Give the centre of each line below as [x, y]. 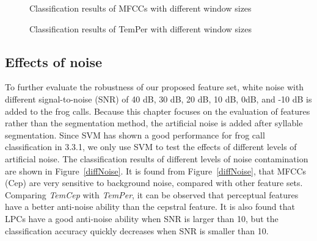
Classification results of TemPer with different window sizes [140, 28]
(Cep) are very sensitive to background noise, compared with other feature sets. [154, 183]
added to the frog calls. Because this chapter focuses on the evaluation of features [158, 111]
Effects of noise [54, 61]
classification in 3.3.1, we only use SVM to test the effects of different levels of [151, 147]
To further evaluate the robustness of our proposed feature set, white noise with [155, 87]
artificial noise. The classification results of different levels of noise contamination [157, 158]
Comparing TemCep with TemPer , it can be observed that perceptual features [152, 194]
